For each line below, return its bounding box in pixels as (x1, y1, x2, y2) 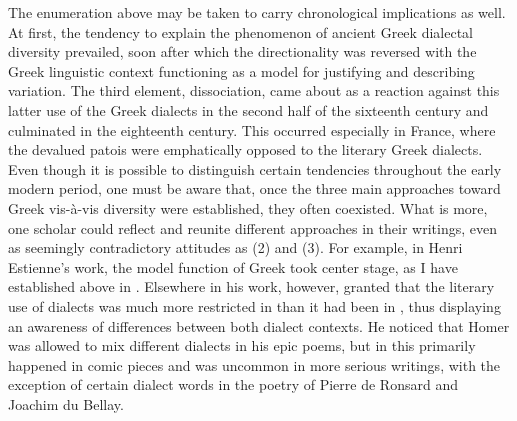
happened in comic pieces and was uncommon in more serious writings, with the (8, 354, 501, 375)
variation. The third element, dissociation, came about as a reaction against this (8, 80, 500, 101)
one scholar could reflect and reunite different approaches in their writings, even (8, 217, 497, 238)
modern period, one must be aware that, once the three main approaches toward (8, 178, 501, 199)
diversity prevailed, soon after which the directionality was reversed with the (8, 41, 477, 62)
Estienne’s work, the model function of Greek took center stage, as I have (8, 256, 458, 277)
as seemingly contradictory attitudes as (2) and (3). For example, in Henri (8, 237, 463, 258)
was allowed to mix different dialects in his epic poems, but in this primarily (8, 335, 476, 356)
